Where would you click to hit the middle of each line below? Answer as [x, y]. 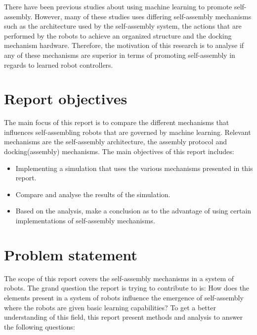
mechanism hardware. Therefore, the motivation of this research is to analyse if [124, 45]
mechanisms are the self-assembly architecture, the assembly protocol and [115, 142]
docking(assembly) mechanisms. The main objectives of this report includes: [119, 151]
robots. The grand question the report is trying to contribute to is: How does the [127, 288]
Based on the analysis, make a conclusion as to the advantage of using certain [133, 211]
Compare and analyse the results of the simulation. [93, 194]
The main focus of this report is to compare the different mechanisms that [117, 122]
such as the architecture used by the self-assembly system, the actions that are [123, 26]
